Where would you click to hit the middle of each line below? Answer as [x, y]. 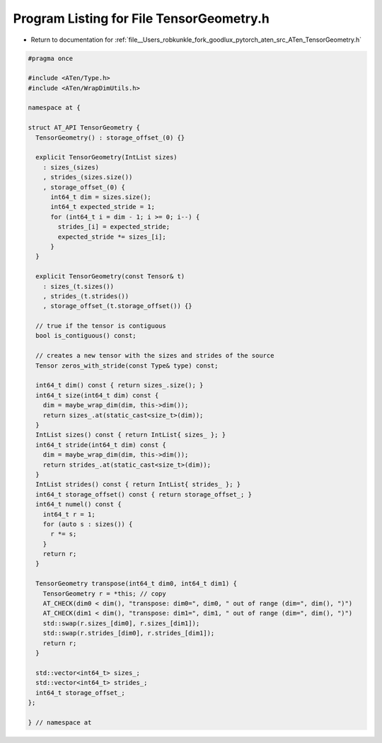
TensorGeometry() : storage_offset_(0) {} [110, 137]
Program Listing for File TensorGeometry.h [141, 18]
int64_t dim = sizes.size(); [101, 197]
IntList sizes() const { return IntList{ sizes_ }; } [131, 435]
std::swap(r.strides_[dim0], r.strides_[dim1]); [129, 633]
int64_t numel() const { [79, 504]
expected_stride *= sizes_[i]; [112, 237]
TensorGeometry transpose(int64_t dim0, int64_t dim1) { [136, 584]
